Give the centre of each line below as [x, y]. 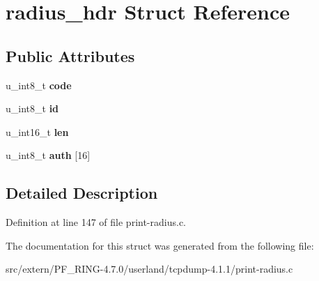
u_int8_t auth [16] [48, 155]
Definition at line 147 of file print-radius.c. [96, 222]
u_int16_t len [37, 131]
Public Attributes [70, 55]
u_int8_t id [32, 108]
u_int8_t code [39, 85]
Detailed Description [82, 193]
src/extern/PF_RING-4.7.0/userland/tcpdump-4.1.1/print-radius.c [149, 269]
